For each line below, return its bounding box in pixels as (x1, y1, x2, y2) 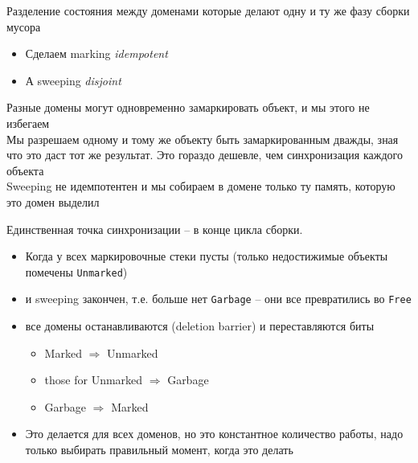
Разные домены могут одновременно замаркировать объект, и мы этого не (6, 99, 370, 116)
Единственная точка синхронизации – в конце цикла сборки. (6, 220, 303, 237)
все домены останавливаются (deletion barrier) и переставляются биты (25, 318, 375, 334)
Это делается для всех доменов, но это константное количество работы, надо (25, 425, 404, 442)
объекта (6, 162, 44, 178)
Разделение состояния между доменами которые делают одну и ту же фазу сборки (6, 2, 410, 18)
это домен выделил (6, 193, 100, 210)
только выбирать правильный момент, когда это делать (25, 441, 293, 457)
